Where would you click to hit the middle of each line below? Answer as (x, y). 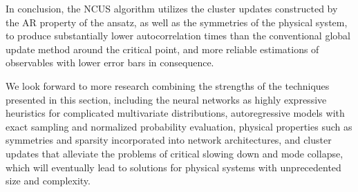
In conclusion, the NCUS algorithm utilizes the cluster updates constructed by (172, 8)
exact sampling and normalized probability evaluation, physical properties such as (179, 126)
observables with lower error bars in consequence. (110, 63)
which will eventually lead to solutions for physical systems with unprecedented (173, 167)
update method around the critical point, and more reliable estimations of (162, 49)
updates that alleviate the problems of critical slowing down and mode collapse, (175, 153)
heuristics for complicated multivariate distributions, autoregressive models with (175, 113)
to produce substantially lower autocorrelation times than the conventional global (178, 36)
